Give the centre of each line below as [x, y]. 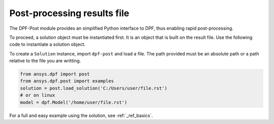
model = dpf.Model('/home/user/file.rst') [74, 102]
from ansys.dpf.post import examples [67, 81]
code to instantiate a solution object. [47, 44]
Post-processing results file [69, 13]
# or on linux [38, 95]
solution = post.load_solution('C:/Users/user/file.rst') [94, 88]
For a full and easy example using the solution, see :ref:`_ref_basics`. [81, 115]
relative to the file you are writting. [45, 61]
